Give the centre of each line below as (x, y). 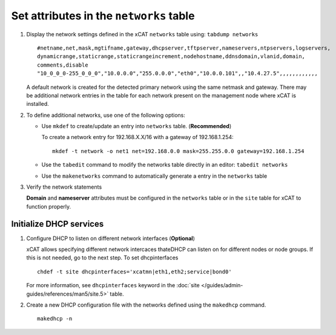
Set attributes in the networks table (103, 16)
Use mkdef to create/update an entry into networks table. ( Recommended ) (137, 126)
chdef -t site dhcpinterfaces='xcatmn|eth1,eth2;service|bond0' (135, 272)
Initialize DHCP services (58, 224)
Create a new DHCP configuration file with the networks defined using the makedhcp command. (146, 305)
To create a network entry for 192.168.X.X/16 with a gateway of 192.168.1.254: (138, 137)
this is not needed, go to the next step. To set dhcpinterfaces (102, 258)
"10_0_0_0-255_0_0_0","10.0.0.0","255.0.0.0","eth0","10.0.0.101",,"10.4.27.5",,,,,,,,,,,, (177, 73)
